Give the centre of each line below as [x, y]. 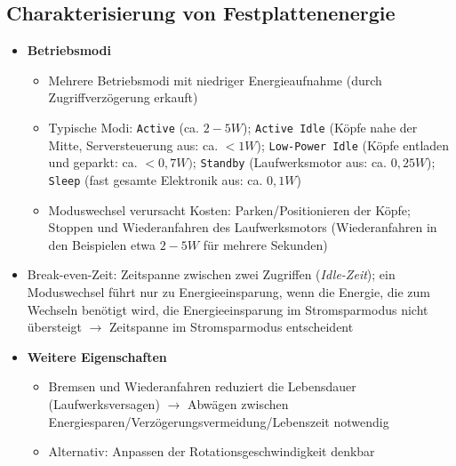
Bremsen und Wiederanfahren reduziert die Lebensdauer [202, 386]
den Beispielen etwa [102, 244]
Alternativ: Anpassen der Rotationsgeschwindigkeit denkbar [212, 451]
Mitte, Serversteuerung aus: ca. [133, 145]
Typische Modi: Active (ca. [124, 127]
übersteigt [54, 327]
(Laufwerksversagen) [104, 403]
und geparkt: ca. [93, 162]
